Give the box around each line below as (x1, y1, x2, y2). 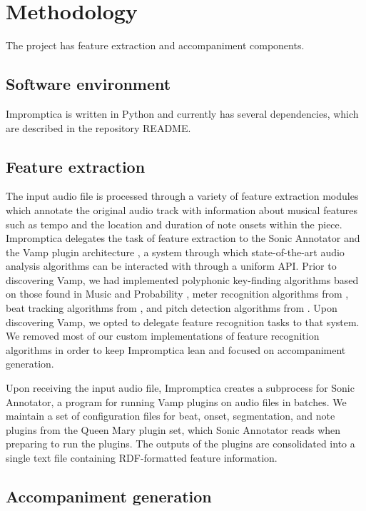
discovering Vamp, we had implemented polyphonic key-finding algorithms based (6, 272, 359, 287)
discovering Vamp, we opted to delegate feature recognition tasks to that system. (6, 314, 360, 329)
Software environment (6, 73, 171, 95)
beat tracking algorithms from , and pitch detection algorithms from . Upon (6, 300, 337, 315)
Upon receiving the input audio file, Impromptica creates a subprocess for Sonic (6, 380, 355, 395)
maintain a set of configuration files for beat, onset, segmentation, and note (6, 408, 335, 423)
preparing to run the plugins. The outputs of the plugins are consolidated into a (6, 436, 355, 451)
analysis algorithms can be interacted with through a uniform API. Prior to (6, 258, 337, 273)
